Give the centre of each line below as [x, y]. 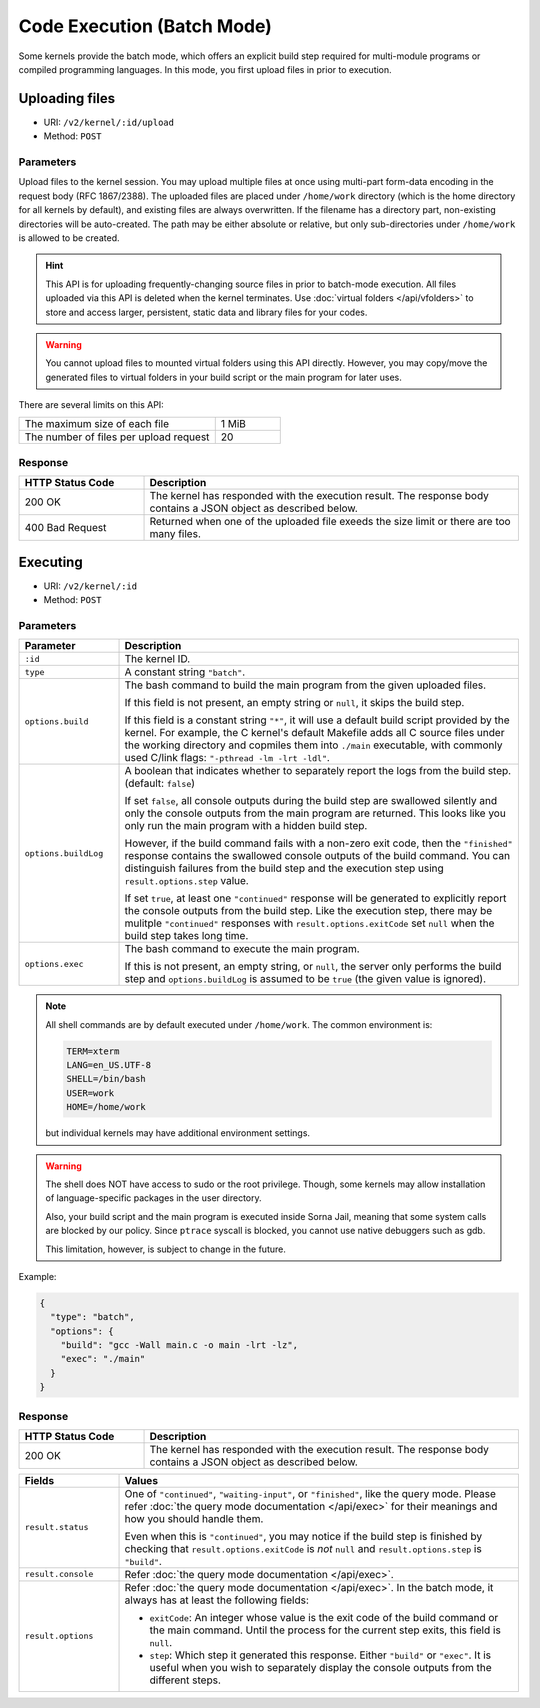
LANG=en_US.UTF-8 [109, 1065]
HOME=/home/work [106, 1107]
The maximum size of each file [97, 424]
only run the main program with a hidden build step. [246, 826]
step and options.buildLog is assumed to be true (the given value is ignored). [305, 979]
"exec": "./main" [103, 1359]
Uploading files [67, 98]
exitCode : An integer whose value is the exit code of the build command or [324, 1617]
